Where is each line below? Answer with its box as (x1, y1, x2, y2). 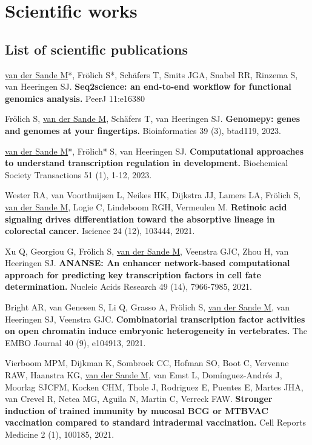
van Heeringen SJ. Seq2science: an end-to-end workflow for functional (5, 80, 291, 93)
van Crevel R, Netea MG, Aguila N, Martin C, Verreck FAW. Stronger (5, 392, 273, 405)
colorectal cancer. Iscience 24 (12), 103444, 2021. (5, 224, 195, 237)
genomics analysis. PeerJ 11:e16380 (5, 92, 145, 104)
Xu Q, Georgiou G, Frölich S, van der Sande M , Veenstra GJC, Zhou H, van (5, 244, 289, 257)
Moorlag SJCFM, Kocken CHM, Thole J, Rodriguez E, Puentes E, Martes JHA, (5, 380, 304, 393)
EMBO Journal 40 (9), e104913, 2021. (5, 336, 146, 349)
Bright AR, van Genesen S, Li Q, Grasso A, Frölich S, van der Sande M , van (5, 301, 290, 313)
